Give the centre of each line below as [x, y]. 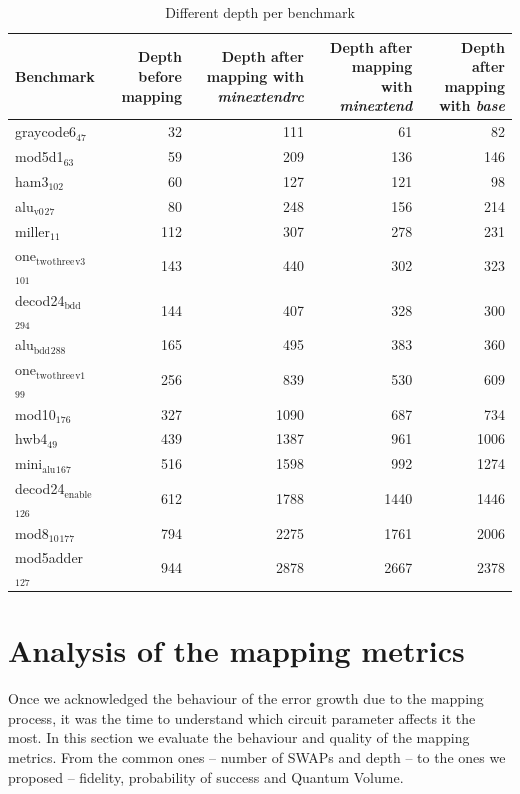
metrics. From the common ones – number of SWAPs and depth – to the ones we [257, 757]
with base [472, 105]
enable [78, 494]
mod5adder [49, 557]
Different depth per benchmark [260, 12]
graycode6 [46, 131]
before [160, 75]
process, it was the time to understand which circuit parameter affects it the [242, 717]
